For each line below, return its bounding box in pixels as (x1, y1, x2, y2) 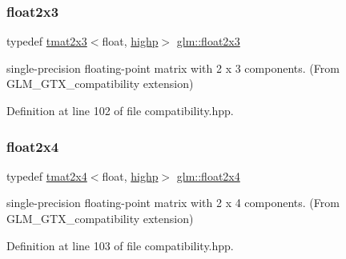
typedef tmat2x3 (6, 33, 87, 50)
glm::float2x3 (176, 33, 240, 50)
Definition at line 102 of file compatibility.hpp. (6, 102, 234, 118)
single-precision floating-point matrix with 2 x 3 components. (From (6, 59, 340, 76)
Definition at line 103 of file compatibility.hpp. (6, 237, 234, 253)
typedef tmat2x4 (6, 167, 87, 184)
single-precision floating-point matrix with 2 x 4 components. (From (6, 194, 340, 211)
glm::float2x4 (176, 167, 240, 184)
